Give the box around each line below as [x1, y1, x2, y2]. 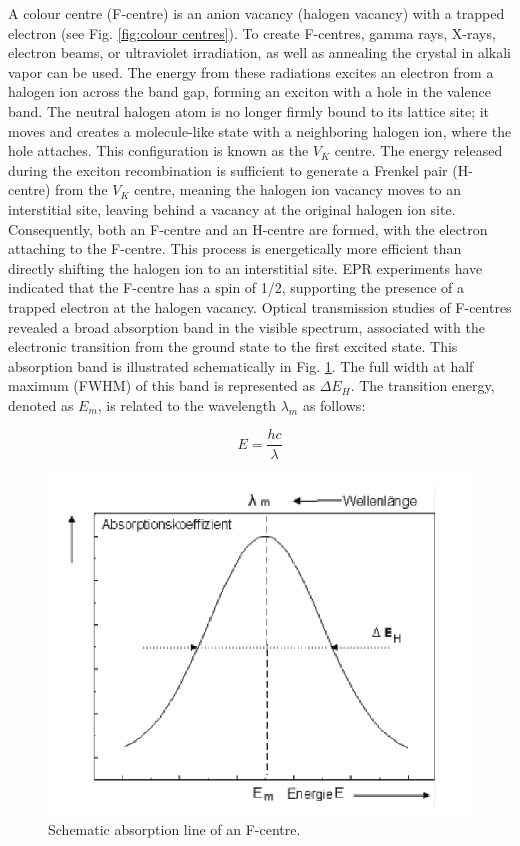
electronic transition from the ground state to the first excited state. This [8, 336, 458, 357]
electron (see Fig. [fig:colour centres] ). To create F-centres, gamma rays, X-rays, [8, 22, 496, 43]
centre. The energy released [334, 140, 503, 161]
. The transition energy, [350, 375, 495, 396]
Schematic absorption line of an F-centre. [48, 819, 301, 840]
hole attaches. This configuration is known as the [8, 140, 309, 161]
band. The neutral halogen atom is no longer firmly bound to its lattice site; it [8, 100, 490, 121]
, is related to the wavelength [97, 394, 277, 415]
